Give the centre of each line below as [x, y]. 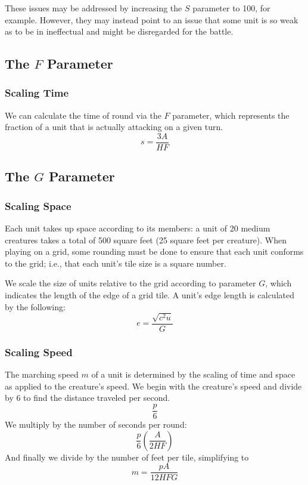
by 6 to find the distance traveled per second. [88, 398]
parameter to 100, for [231, 8]
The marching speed [42, 374]
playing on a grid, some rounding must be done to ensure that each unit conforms [154, 251]
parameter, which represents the [231, 115]
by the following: [35, 306]
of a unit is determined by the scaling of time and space [193, 374]
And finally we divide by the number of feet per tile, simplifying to [127, 457]
